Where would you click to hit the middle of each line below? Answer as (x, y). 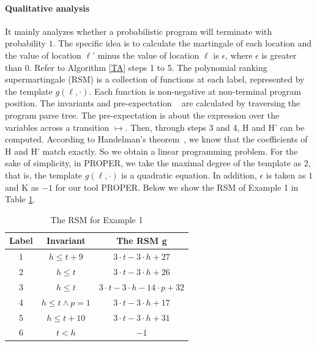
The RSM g (142, 241)
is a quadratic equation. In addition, (189, 175)
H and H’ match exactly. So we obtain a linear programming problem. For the (151, 151)
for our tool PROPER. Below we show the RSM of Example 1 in (177, 187)
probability (25, 43)
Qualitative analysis (47, 8)
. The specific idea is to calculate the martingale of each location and (182, 43)
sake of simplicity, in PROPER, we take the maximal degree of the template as (153, 163)
